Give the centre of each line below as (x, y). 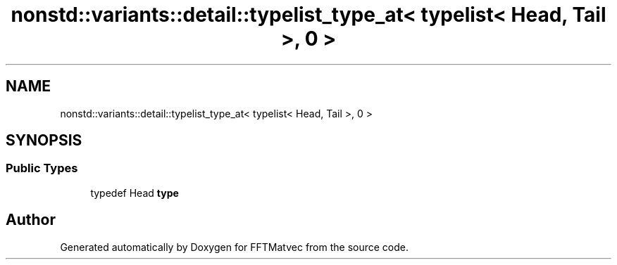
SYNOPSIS (44, 141)
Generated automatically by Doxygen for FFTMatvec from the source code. (235, 247)
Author (31, 220)
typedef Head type (135, 193)
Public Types (42, 168)
